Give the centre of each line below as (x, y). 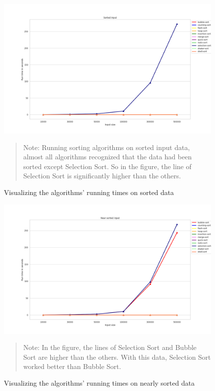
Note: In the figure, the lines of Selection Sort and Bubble (110, 347)
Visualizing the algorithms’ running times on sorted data (89, 192)
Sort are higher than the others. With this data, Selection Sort (117, 357)
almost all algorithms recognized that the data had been (107, 157)
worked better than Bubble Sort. (72, 366)
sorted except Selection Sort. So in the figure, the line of (107, 166)
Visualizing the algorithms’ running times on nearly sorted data (99, 382)
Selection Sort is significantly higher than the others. (102, 176)
